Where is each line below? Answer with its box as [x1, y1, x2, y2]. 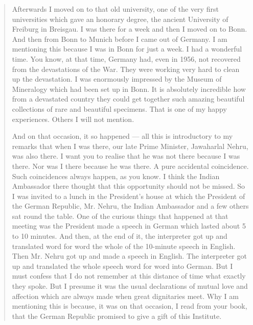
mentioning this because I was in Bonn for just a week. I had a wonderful [12, 43, 242, 54]
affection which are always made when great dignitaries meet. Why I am [12, 290, 239, 301]
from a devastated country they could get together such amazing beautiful [12, 93, 245, 104]
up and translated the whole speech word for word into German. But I [12, 260, 233, 271]
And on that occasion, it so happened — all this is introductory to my [12, 131, 233, 141]
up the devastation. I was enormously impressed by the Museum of [12, 73, 222, 84]
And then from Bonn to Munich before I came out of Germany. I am [12, 33, 227, 44]
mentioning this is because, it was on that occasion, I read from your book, [12, 301, 247, 311]
